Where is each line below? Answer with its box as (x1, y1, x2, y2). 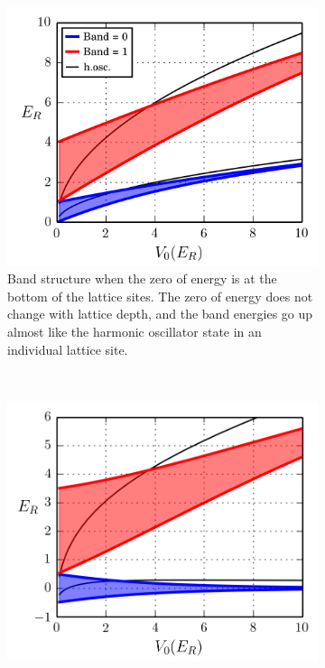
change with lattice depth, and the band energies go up (7, 304, 313, 323)
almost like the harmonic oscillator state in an (7, 322, 262, 341)
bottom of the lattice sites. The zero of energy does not (7, 286, 313, 305)
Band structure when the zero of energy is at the (7, 269, 277, 288)
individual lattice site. (7, 339, 128, 358)
